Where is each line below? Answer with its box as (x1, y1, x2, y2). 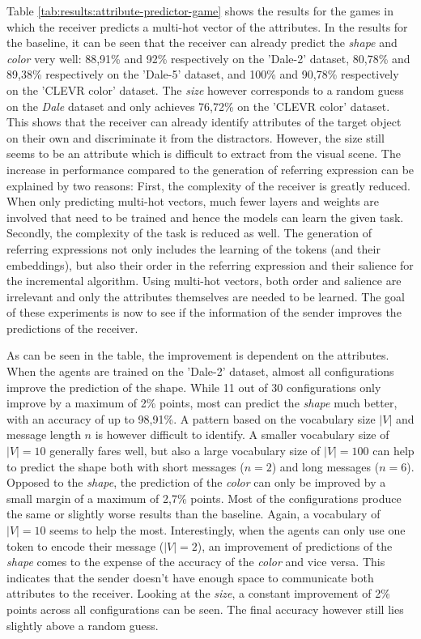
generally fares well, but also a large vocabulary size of (49, 442, 321, 459)
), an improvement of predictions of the (197, 537, 393, 554)
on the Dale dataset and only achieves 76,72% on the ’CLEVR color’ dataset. (6, 97, 390, 114)
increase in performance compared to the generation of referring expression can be (6, 160, 415, 177)
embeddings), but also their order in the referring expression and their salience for (6, 256, 414, 273)
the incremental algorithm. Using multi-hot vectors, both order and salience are (6, 272, 402, 289)
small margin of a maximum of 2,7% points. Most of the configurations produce (6, 489, 402, 506)
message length (6, 426, 81, 443)
